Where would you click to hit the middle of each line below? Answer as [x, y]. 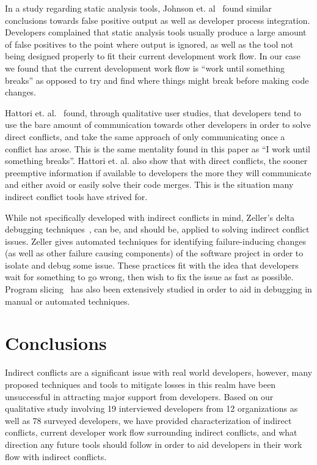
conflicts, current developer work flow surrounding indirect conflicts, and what [151, 432]
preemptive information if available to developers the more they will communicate [158, 172]
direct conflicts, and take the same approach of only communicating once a [145, 136]
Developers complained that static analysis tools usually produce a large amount [156, 32]
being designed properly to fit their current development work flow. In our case [153, 56]
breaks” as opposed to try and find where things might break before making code [157, 80]
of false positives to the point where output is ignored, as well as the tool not [149, 44]
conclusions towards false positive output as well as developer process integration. [158, 20]
